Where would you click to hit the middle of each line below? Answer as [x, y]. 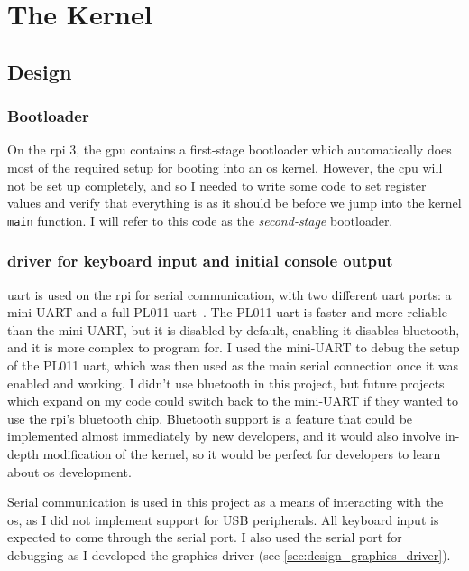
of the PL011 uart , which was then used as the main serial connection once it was [233, 365]
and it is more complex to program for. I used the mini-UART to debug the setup [234, 347]
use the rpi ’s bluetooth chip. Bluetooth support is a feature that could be [210, 418]
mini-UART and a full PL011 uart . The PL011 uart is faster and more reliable [227, 312]
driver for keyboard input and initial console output [200, 261]
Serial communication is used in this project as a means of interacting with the [225, 502]
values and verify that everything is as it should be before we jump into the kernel [234, 203]
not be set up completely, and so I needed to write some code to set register [217, 185]
